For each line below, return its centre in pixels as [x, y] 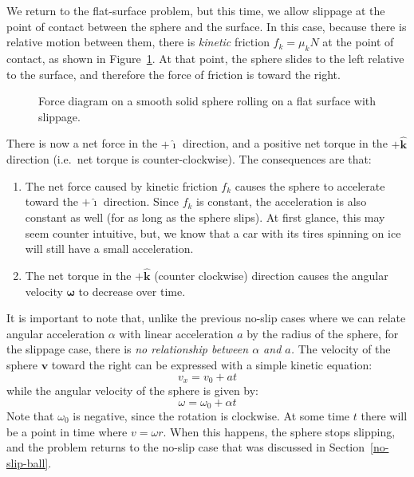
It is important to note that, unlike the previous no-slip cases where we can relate [206, 318]
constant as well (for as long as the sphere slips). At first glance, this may [205, 217]
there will [384, 416]
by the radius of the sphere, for [323, 333]
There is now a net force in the [82, 143]
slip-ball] [28, 462]
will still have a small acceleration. [109, 248]
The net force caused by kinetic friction [121, 185]
